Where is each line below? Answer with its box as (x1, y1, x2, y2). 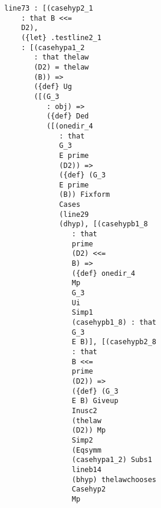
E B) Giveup (71, 397, 119, 405)
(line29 (59, 210, 89, 219)
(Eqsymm (71, 446, 101, 454)
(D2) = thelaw (34, 62, 89, 71)
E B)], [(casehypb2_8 (71, 338, 157, 347)
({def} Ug (34, 83, 72, 91)
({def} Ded (46, 112, 89, 121)
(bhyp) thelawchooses (71, 475, 157, 484)
